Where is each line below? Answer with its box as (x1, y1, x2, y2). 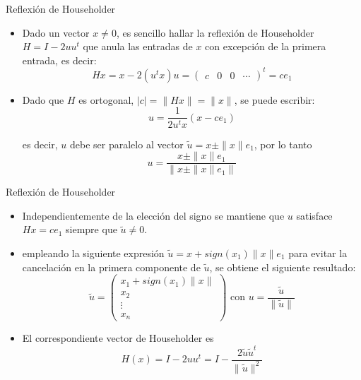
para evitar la (288, 245, 348, 260)
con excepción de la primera (205, 39, 326, 54)
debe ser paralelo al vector (70, 136, 184, 151)
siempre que (66, 222, 117, 237)
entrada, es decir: (22, 52, 97, 67)
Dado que (22, 92, 64, 107)
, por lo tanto (254, 136, 312, 151)
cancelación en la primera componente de (22, 259, 201, 274)
